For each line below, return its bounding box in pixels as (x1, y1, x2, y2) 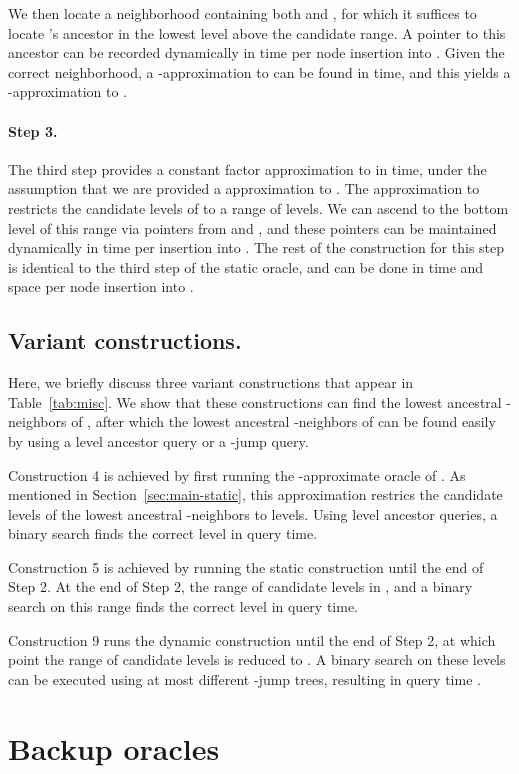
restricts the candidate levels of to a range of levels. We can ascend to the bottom (8, 197, 509, 218)
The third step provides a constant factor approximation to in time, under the (8, 158, 487, 179)
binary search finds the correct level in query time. (8, 523, 318, 544)
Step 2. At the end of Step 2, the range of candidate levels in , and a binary (8, 576, 473, 597)
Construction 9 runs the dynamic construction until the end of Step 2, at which (8, 629, 496, 650)
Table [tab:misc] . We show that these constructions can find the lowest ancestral (8, 391, 502, 412)
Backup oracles (8, 727, 220, 768)
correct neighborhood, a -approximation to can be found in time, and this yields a (8, 61, 511, 82)
